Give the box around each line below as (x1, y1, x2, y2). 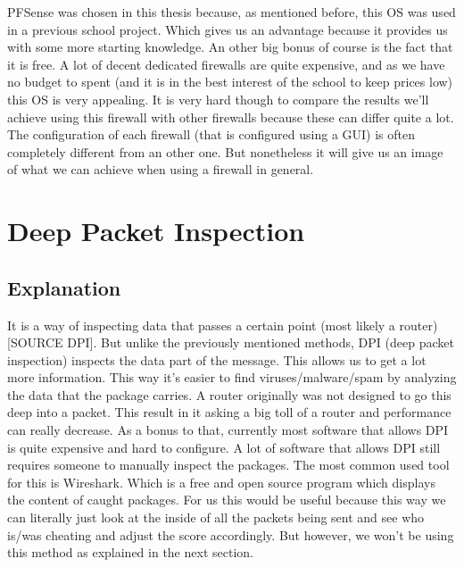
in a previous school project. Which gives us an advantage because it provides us (7, 20, 448, 38)
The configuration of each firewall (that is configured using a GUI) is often (7, 125, 416, 144)
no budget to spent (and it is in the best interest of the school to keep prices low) (7, 72, 453, 91)
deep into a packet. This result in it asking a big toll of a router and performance (7, 403, 452, 421)
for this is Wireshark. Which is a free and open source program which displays (7, 472, 435, 491)
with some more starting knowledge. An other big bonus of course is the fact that (7, 38, 453, 56)
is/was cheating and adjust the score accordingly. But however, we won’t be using (7, 525, 454, 544)
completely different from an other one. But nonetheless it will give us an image (7, 142, 443, 161)
